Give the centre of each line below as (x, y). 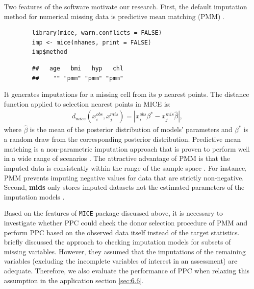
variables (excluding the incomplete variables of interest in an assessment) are (121, 261)
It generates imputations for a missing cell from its (80, 94)
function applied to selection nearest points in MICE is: (88, 103)
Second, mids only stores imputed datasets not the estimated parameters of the (124, 187)
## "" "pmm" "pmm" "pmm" (78, 78)
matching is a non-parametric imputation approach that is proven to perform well (127, 148)
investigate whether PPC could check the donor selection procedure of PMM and (126, 222)
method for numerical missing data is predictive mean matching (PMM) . (114, 16)
